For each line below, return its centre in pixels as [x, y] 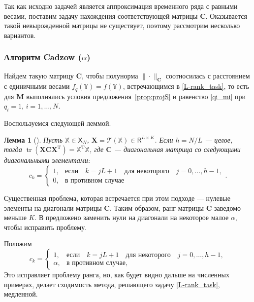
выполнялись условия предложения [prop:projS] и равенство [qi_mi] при [136, 96]
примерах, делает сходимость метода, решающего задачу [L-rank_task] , [112, 284]
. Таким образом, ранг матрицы [157, 208]
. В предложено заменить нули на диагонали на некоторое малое [132, 217]
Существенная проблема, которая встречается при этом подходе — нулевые [117, 198]
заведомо [227, 208]
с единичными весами [37, 86]
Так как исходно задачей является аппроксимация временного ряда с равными [121, 6]
